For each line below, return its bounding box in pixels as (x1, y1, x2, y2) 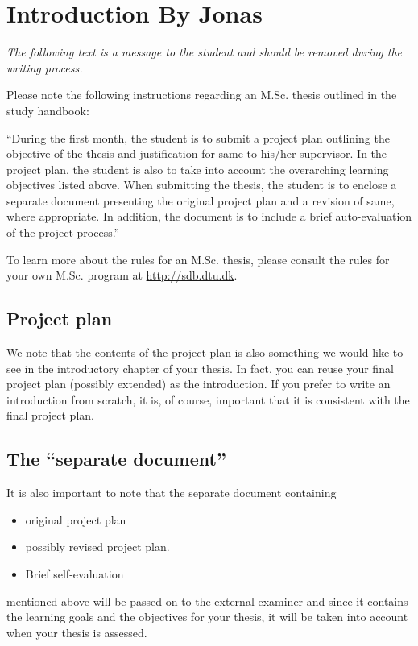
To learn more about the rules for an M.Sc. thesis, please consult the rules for (6, 251, 390, 267)
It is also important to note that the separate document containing (6, 484, 337, 501)
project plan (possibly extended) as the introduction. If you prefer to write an (6, 375, 391, 392)
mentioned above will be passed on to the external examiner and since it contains (6, 592, 408, 609)
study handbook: (6, 101, 89, 118)
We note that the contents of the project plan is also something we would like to (6, 344, 404, 361)
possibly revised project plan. (25, 538, 170, 555)
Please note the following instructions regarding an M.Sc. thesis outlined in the (6, 86, 397, 103)
